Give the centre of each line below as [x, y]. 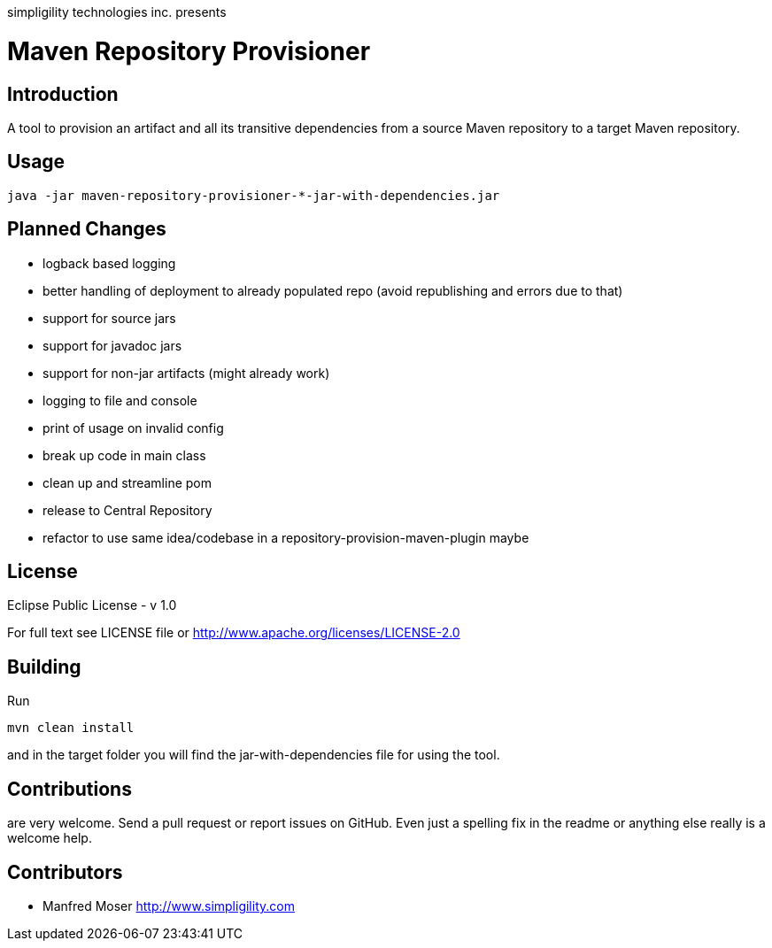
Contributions [69, 789]
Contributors [65, 872]
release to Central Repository [127, 510]
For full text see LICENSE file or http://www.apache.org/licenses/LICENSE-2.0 [234, 633]
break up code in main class [124, 455]
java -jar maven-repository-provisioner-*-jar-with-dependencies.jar [254, 195]
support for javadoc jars [112, 345]
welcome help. [50, 838]
